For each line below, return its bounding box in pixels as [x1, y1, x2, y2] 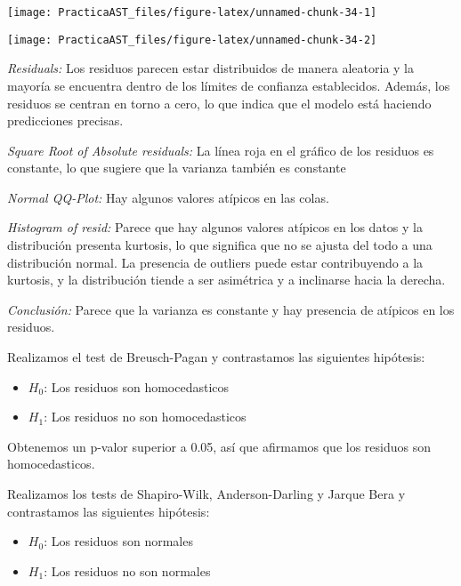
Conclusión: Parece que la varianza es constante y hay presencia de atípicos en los [7, 300, 455, 318]
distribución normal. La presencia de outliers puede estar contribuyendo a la [7, 253, 424, 271]
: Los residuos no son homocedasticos [44, 407, 247, 426]
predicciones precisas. [7, 111, 124, 130]
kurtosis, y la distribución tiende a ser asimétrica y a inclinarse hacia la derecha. [7, 270, 446, 289]
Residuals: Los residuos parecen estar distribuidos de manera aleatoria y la [7, 59, 414, 77]
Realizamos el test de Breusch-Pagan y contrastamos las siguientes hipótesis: [7, 348, 425, 366]
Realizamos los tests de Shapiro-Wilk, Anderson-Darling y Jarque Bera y [7, 485, 406, 502]
